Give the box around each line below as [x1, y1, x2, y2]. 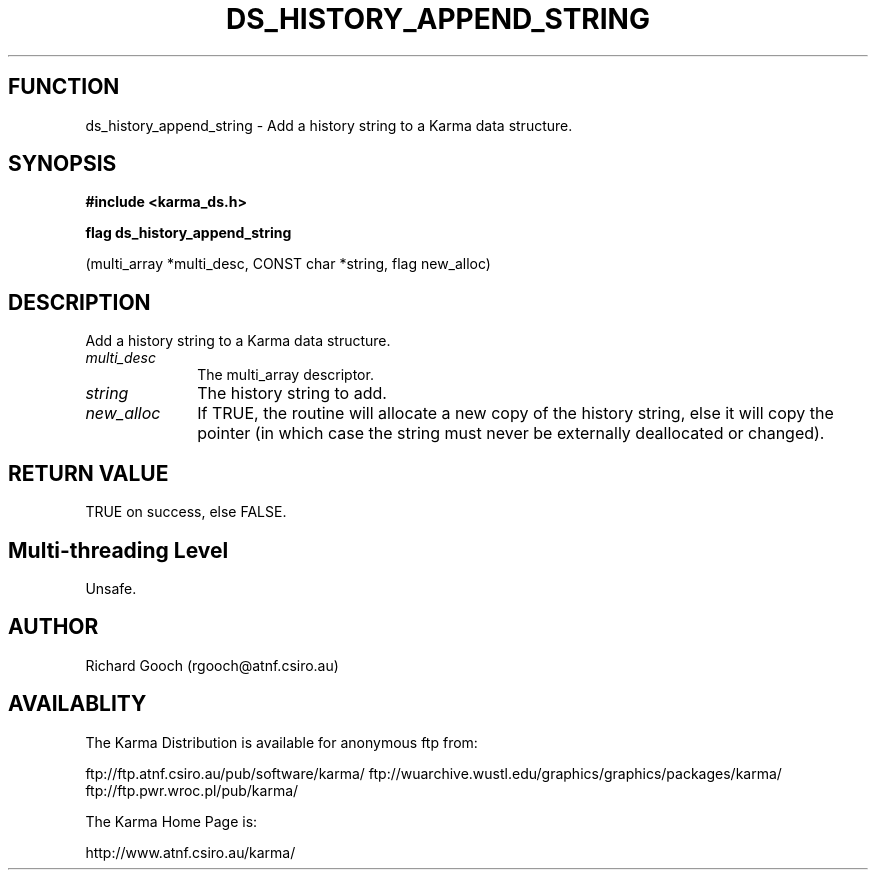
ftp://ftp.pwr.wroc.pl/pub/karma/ [85, 781, 299, 799]
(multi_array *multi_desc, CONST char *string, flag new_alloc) [85, 255, 491, 273]
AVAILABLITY [8, 691, 147, 717]
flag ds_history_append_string [85, 224, 292, 242]
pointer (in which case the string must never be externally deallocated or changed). [197, 423, 825, 444]
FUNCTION [8, 74, 120, 100]
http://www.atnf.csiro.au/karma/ [85, 843, 296, 861]
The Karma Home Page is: [85, 812, 258, 830]
